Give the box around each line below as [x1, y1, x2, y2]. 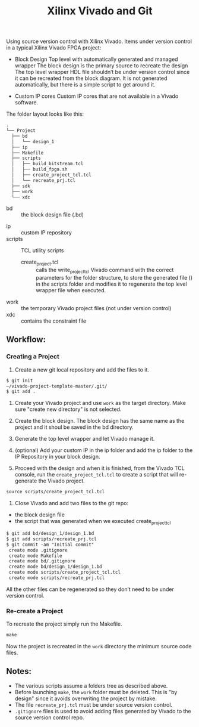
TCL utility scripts [21, 247, 64, 254]
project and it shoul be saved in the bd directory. [14, 423, 134, 431]
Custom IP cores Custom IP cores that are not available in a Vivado [14, 92, 179, 100]
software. [14, 99, 39, 106]
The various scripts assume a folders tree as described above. [14, 682, 168, 689]
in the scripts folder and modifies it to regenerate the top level [36, 280, 187, 287]
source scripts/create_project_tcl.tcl [6, 489, 105, 495]
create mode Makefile [8, 553, 62, 559]
